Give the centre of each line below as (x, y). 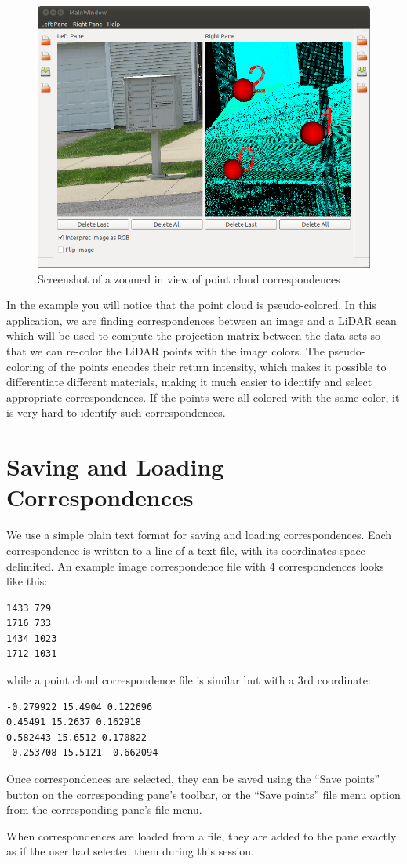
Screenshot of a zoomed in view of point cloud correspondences (189, 278)
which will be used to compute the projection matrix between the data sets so (194, 335)
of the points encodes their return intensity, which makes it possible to (217, 366)
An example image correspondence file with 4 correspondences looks (221, 565)
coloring (25, 366)
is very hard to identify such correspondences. (116, 412)
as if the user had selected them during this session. (130, 851)
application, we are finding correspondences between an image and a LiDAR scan (202, 320)
